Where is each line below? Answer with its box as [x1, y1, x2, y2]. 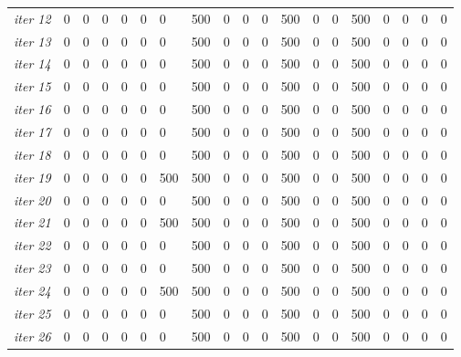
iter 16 [14, 100, 51, 119]
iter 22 [14, 236, 51, 255]
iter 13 [14, 31, 51, 50]
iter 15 [14, 77, 51, 96]
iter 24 [14, 280, 51, 299]
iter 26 [14, 326, 51, 345]
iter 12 [14, 8, 51, 27]
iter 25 [14, 303, 51, 322]
